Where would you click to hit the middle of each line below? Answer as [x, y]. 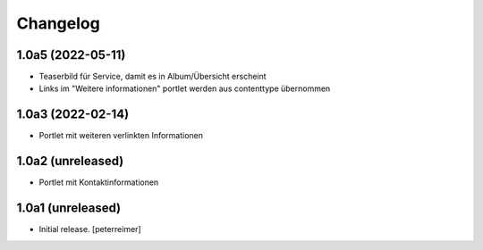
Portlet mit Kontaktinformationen [99, 182]
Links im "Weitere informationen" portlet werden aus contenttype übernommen [185, 88]
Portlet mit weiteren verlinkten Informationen [121, 136]
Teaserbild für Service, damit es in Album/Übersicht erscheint [153, 77]
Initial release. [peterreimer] [90, 229]
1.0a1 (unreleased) [69, 208]
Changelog [58, 23]
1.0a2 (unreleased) [70, 161]
